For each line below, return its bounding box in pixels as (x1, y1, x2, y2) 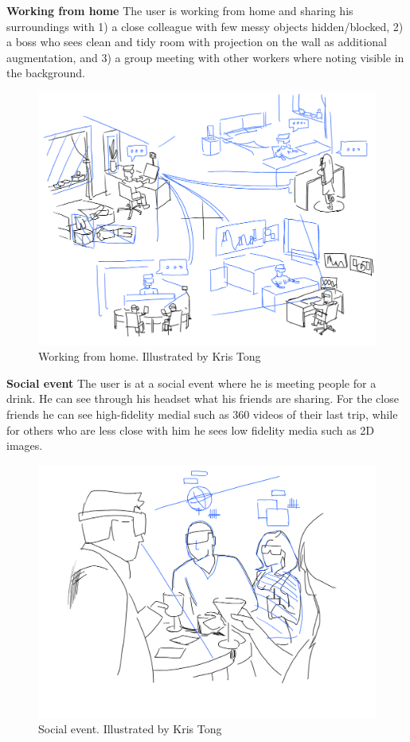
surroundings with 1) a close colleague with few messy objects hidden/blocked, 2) (6, 18, 404, 34)
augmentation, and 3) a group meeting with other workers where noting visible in (6, 49, 404, 65)
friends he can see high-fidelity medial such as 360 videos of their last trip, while (6, 405, 398, 422)
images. (6, 437, 43, 454)
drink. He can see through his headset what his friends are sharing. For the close (6, 390, 399, 407)
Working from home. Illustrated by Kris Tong (38, 348, 261, 365)
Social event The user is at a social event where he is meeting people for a (6, 374, 377, 391)
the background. (6, 64, 85, 81)
